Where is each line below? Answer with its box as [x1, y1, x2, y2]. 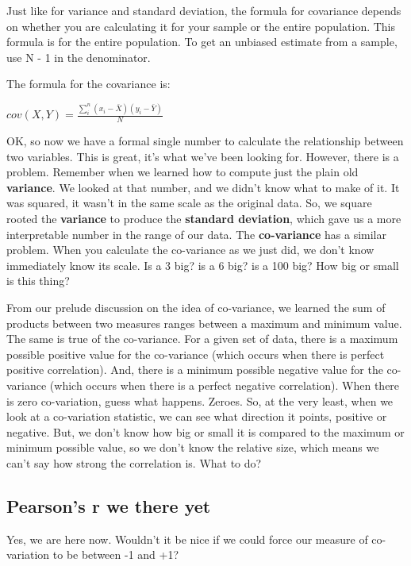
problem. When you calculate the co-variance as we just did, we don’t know [6, 241, 375, 258]
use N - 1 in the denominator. [6, 48, 151, 65]
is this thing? [6, 272, 70, 289]
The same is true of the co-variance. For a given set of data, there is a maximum [6, 330, 398, 347]
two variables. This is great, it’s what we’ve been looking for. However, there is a [6, 148, 399, 164]
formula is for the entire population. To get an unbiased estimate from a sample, [6, 33, 398, 50]
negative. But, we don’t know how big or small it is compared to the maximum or [6, 423, 405, 440]
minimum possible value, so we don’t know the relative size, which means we [6, 439, 379, 456]
